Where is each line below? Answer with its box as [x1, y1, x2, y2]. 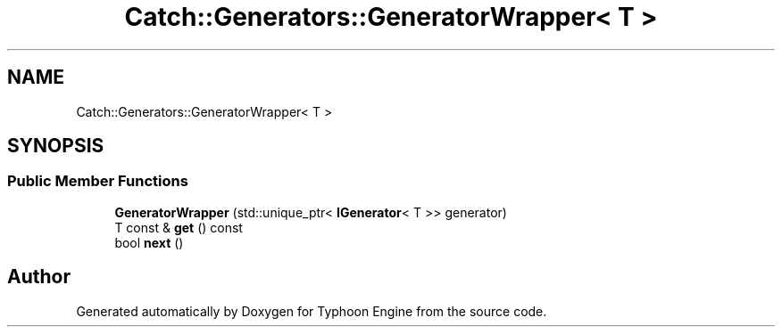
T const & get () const [114, 219, 243, 235]
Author [7, 265, 71, 289]
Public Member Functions [7, 172, 188, 191]
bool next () [114, 234, 184, 250]
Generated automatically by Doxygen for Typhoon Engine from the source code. [76, 303, 547, 319]
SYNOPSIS [7, 134, 104, 158]
